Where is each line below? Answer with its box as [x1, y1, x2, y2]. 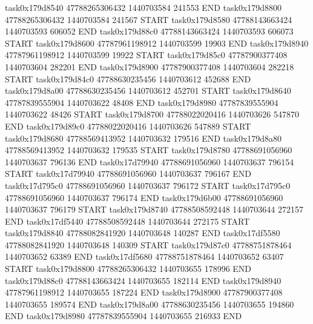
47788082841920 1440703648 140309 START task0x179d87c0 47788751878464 [5, 238, 292, 251]
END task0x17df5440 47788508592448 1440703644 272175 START [5, 214, 250, 227]
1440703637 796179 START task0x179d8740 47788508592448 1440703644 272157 [5, 203, 303, 216]
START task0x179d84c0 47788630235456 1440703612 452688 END [5, 72, 251, 85]
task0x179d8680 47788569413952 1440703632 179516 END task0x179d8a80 [5, 131, 282, 144]
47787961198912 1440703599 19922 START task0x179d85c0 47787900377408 [5, 48, 288, 61]
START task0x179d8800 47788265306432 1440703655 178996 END [5, 262, 252, 275]
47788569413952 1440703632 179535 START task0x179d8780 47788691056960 [5, 144, 292, 156]
